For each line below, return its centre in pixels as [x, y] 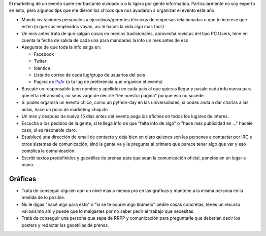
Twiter [40, 61]
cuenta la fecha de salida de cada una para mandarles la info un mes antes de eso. [105, 40]
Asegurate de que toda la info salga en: [61, 47]
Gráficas [23, 178]
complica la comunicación [48, 151]
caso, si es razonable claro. [49, 130]
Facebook [44, 54]
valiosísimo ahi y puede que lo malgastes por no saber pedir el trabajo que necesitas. [108, 211]
